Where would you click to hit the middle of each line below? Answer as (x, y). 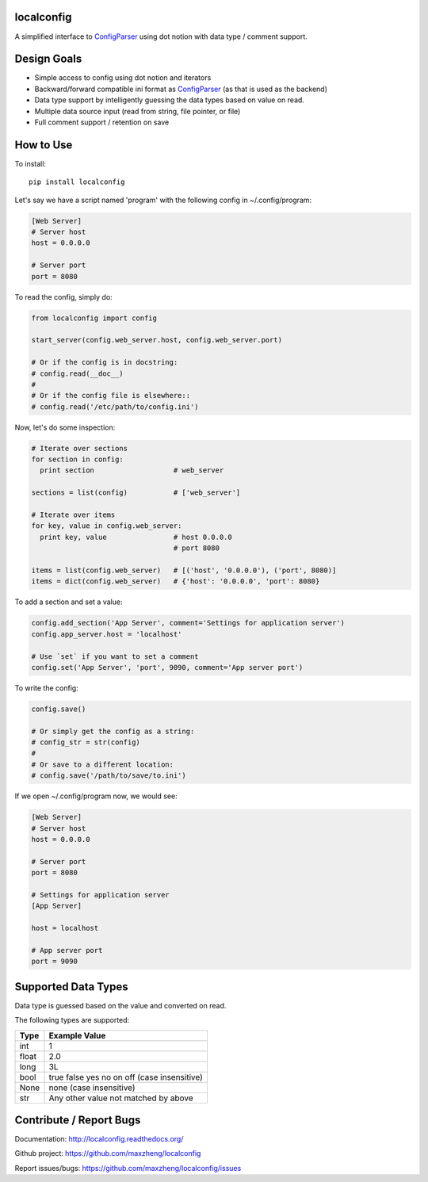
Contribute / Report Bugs (78, 1120)
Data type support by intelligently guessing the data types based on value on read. (170, 100)
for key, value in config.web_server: (107, 526)
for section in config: (78, 459)
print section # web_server (132, 471)
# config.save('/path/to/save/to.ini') (109, 776)
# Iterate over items (73, 515)
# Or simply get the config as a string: (113, 731)
